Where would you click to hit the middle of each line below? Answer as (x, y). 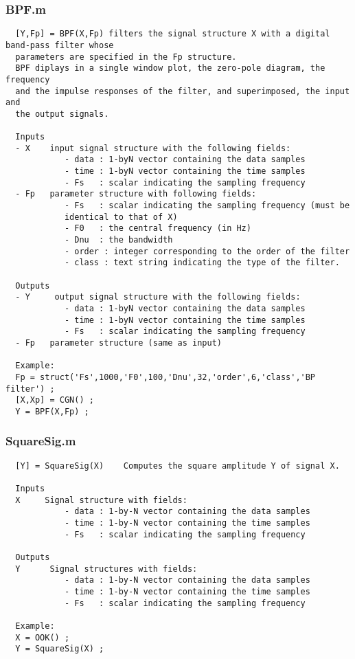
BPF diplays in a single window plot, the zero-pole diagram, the (170, 68)
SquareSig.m (41, 441)
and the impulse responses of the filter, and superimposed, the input (183, 91)
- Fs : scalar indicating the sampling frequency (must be (207, 206)
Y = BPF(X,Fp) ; (52, 411)
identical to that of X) (121, 217)
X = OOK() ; (43, 637)
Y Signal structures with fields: (106, 569)
